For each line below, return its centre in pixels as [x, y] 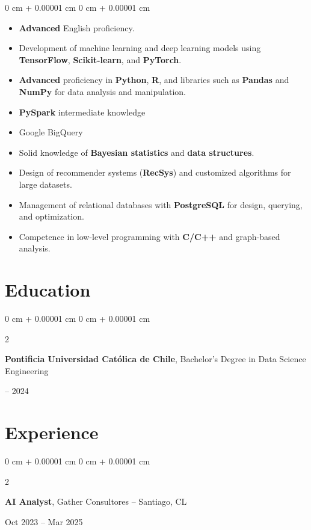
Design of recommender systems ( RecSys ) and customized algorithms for [155, 172]
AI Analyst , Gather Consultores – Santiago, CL [96, 501]
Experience [52, 432]
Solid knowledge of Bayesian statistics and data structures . [137, 152]
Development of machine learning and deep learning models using [140, 48]
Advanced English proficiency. [77, 27]
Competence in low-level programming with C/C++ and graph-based [149, 236]
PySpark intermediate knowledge [82, 112]
